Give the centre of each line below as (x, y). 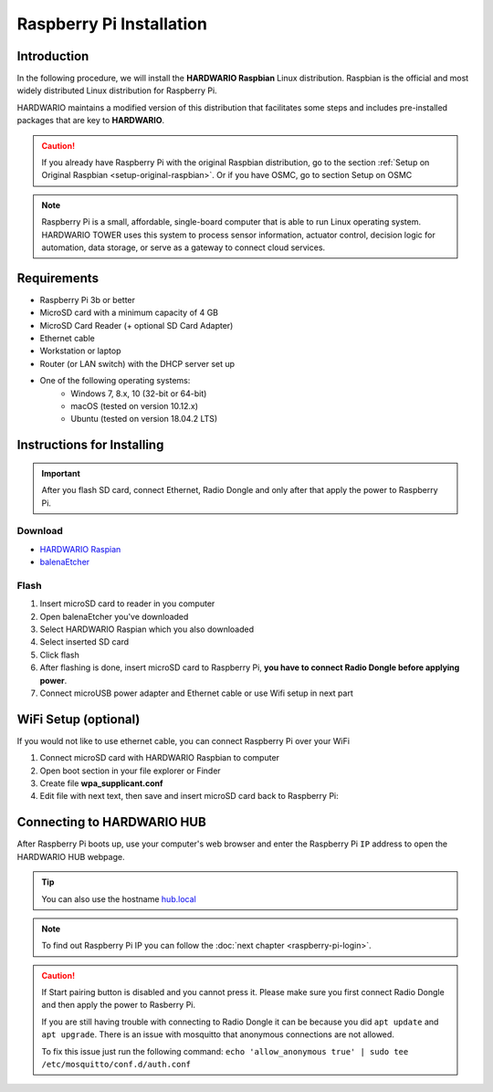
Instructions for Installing (90, 445)
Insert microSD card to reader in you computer (127, 604)
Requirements (58, 278)
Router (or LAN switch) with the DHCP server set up (137, 363)
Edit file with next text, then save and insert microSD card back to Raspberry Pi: (189, 796)
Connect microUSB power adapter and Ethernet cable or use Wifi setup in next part (196, 693)
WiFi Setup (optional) (79, 719)
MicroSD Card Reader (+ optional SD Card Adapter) (136, 325)
